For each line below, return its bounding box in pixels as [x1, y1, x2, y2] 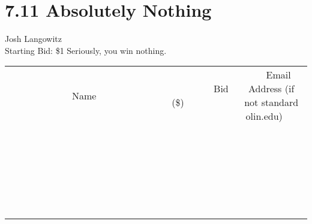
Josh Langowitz [5, 32, 62, 45]
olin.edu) [245, 109, 283, 123]
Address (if [248, 81, 295, 96]
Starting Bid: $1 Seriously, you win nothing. [5, 44, 167, 56]
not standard [244, 95, 299, 110]
